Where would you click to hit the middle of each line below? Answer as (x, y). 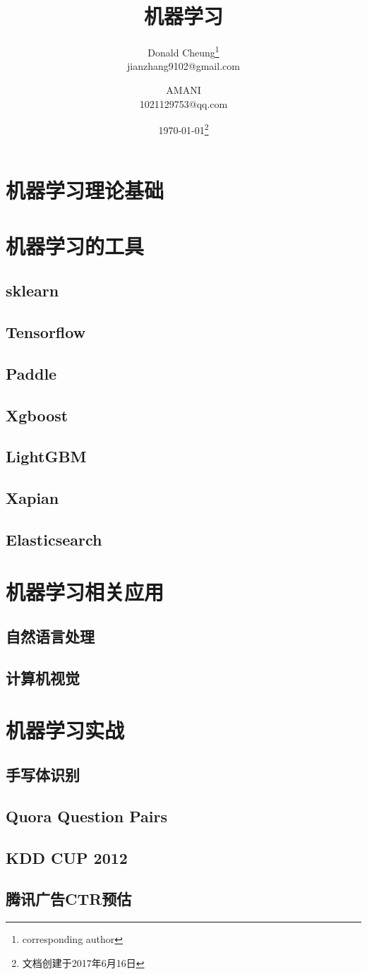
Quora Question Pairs (86, 816)
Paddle (31, 373)
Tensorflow (46, 332)
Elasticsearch (54, 540)
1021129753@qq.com (183, 103)
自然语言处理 (50, 636)
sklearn (32, 290)
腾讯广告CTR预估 (69, 899)
